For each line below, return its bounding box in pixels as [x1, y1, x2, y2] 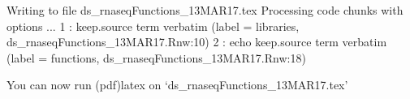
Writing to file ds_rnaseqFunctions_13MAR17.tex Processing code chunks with [6, 2, 404, 18]
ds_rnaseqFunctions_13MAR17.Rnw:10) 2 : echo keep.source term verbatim [6, 33, 387, 50]
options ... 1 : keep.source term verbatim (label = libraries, [6, 17, 300, 34]
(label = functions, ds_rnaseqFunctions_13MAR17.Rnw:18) [6, 49, 306, 66]
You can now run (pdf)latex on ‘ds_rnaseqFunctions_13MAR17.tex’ [6, 76, 348, 93]
